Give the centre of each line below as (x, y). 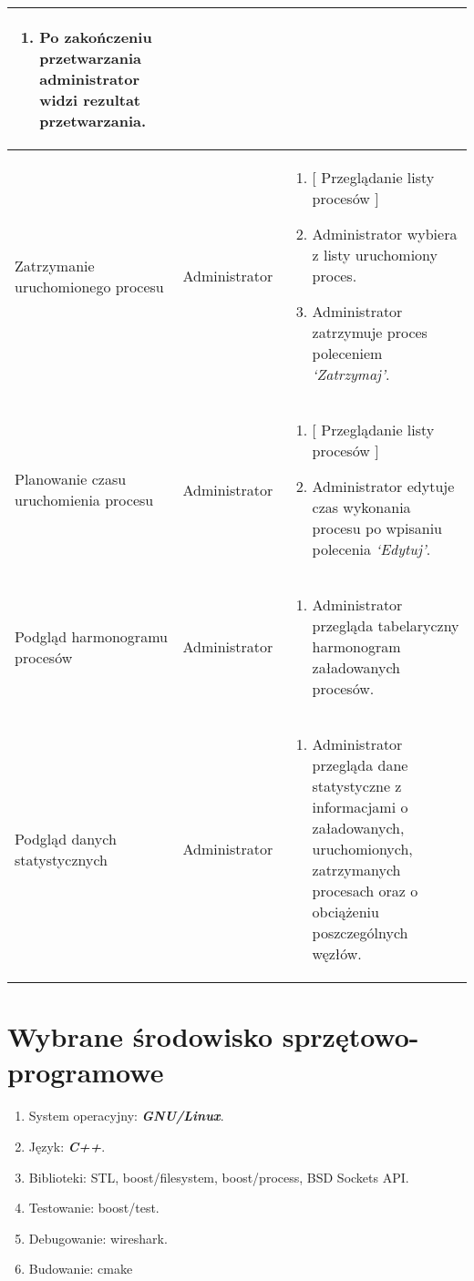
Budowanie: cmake (81, 1269)
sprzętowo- (350, 1036)
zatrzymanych (356, 870)
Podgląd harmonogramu (91, 636)
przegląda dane (360, 765)
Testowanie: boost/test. (94, 1208)
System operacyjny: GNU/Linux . (126, 1116)
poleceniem (347, 353)
